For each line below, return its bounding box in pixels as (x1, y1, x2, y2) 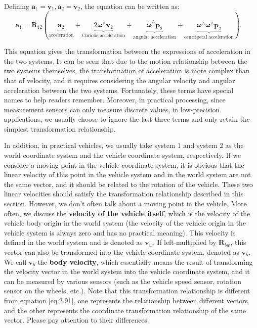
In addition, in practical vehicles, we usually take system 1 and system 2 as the (4, 140, 244, 150)
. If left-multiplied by (153, 237, 216, 247)
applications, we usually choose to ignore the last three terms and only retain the (4, 114, 250, 124)
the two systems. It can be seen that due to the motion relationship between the (4, 55, 247, 66)
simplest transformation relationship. (4, 123, 116, 134)
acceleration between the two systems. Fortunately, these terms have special (4, 85, 234, 95)
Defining (4, 1, 30, 11)
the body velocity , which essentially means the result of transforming (37, 256, 253, 267)
